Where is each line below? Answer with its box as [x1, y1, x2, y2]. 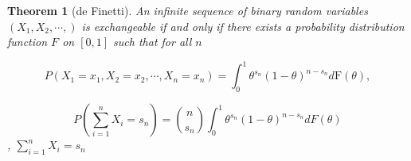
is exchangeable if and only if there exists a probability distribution [81, 17, 405, 34]
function [7, 33, 48, 50]
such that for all [113, 33, 192, 50]
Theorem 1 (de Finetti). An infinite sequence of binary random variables [7, 2, 368, 18]
